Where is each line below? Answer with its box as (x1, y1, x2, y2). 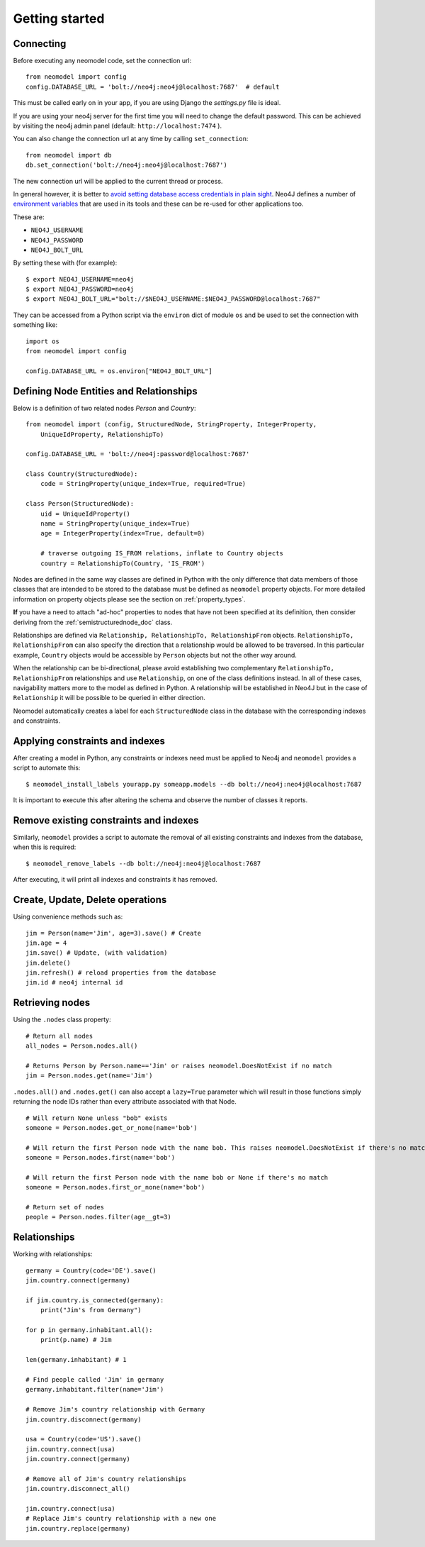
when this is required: (13, 843, 76, 851)
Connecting (13, 38, 67, 50)
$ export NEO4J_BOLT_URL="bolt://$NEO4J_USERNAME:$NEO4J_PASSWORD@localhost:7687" (25, 295, 321, 303)
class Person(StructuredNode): (25, 500, 135, 508)
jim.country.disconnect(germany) (25, 1415, 142, 1424)
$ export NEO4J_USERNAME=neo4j (25, 275, 135, 283)
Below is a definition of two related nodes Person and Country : (13, 404, 196, 412)
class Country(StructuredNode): (25, 470, 138, 478)
